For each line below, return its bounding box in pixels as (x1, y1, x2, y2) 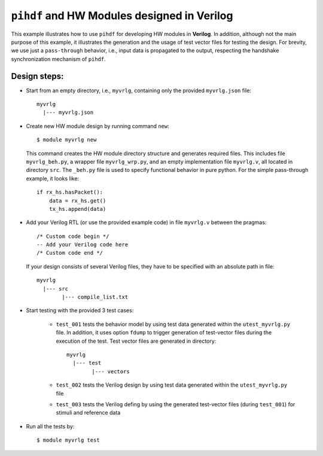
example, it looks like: (26, 174, 80, 182)
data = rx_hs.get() (48, 197, 106, 204)
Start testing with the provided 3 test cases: (26, 307, 134, 314)
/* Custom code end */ (36, 249, 103, 256)
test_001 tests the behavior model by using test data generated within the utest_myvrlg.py (56, 321, 290, 328)
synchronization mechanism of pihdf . (11, 55, 106, 62)
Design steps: (11, 71, 64, 81)
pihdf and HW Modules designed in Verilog (11, 9, 233, 22)
